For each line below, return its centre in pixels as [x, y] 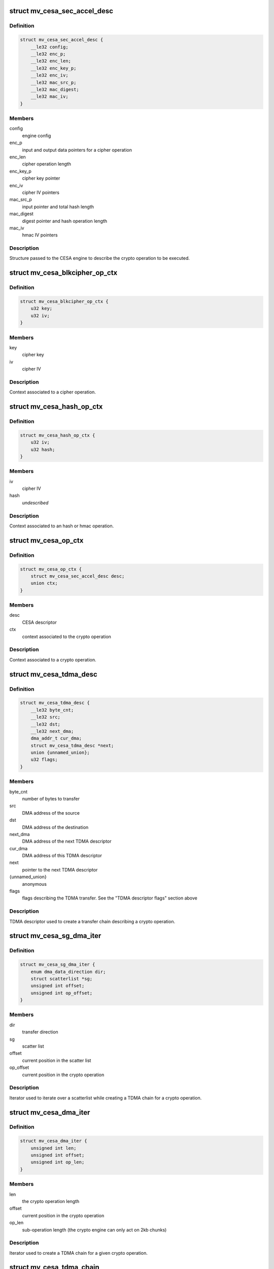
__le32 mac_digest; [55, 89]
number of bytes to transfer [51, 798]
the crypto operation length [51, 1201]
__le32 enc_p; [48, 54]
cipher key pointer [41, 178]
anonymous [34, 884]
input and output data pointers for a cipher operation [77, 150]
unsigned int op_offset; [62, 993]
